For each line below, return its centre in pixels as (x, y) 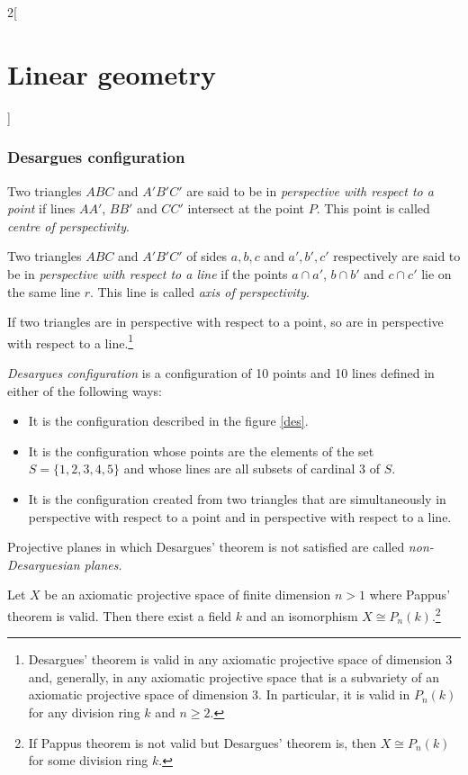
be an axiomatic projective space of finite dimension (188, 595)
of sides (207, 256)
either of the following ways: (85, 390)
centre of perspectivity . (68, 225)
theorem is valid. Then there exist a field (120, 615)
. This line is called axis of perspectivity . (199, 291)
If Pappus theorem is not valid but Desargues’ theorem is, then (202, 742)
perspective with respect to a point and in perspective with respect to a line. (240, 516)
